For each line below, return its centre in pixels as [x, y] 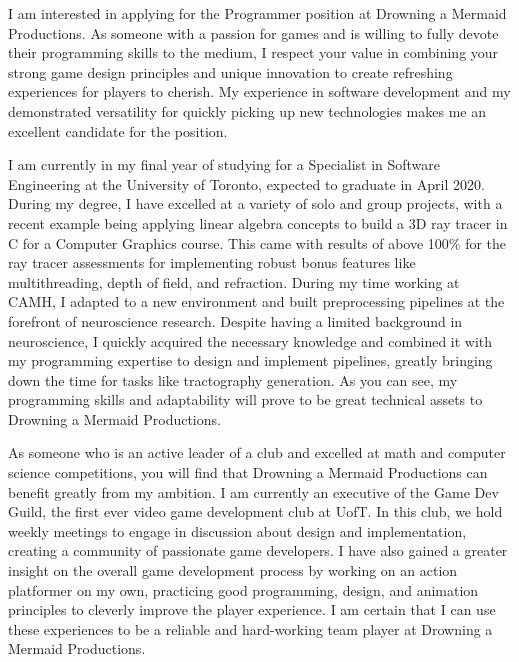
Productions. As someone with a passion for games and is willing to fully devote [253, 32]
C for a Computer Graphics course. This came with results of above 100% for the [257, 242]
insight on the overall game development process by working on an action [233, 570]
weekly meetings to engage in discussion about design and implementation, [237, 530]
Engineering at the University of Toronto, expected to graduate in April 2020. [246, 183]
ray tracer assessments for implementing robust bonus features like [212, 262]
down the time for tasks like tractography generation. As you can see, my [233, 379]
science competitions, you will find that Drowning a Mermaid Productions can [248, 472]
